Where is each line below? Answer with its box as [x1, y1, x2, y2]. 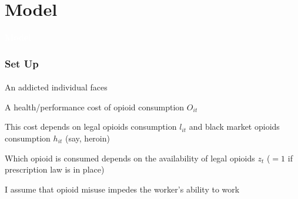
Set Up [5, 56, 39, 70]
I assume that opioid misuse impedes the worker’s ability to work [5, 183, 240, 195]
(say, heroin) [65, 131, 110, 144]
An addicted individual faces [5, 81, 108, 93]
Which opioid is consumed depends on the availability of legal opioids [5, 151, 255, 164]
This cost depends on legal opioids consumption [5, 120, 177, 133]
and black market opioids [189, 120, 280, 133]
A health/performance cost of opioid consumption [5, 100, 185, 113]
